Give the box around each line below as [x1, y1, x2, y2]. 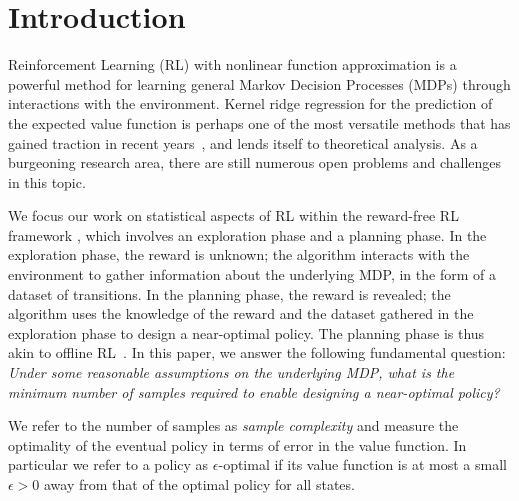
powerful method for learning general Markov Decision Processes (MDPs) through [8, 73, 511, 94]
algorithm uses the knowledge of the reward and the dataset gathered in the [8, 303, 474, 324]
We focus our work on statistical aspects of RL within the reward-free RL [8, 205, 459, 226]
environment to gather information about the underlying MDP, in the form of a [8, 264, 496, 285]
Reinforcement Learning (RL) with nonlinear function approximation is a [8, 54, 457, 75]
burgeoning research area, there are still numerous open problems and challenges [8, 152, 502, 173]
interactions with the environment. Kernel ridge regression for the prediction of [8, 93, 493, 114]
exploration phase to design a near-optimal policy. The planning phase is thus [8, 322, 485, 343]
